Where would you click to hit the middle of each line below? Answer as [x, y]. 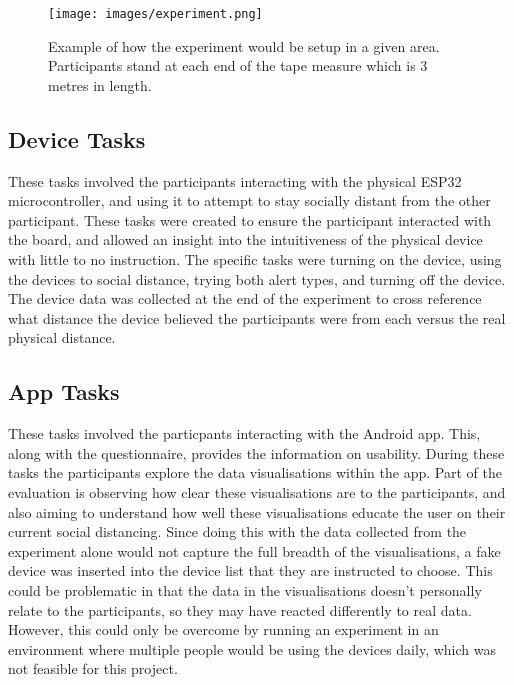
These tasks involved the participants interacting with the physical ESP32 [235, 180]
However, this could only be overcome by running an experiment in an [223, 629]
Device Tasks [77, 138]
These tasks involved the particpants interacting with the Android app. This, [244, 433]
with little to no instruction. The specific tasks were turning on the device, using [255, 259]
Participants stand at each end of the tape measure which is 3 [238, 65]
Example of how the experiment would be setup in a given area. [244, 45]
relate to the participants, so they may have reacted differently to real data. [240, 609]
